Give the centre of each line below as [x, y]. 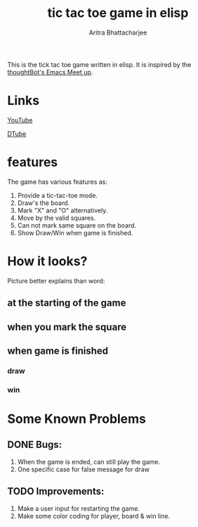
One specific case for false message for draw [83, 469]
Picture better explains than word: [56, 280]
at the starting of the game [67, 303]
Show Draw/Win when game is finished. [75, 232]
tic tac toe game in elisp [118, 13]
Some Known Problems [77, 419]
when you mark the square [67, 327]
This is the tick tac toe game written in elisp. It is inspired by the [99, 64]
